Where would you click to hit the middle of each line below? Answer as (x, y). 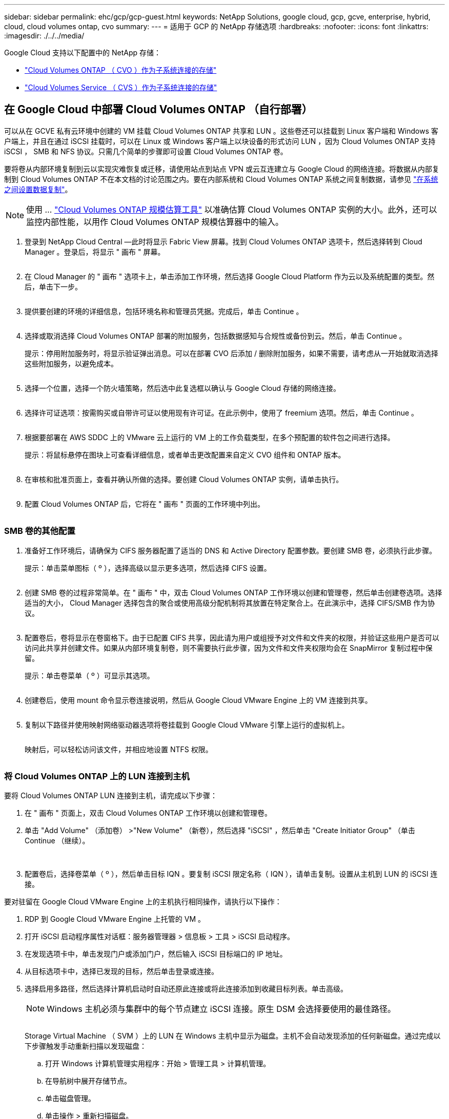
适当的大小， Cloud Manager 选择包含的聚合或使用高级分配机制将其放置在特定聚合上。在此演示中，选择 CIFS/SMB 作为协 (230, 603)
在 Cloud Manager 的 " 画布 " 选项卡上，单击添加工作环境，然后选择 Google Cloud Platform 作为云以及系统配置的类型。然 (230, 276)
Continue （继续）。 (57, 841)
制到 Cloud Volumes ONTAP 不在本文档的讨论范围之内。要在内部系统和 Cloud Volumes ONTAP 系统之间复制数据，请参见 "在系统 (221, 179)
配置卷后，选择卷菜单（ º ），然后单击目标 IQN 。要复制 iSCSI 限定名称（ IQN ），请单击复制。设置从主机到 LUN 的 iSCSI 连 (231, 874)
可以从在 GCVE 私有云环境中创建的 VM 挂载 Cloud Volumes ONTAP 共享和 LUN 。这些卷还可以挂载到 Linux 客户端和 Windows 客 (221, 131)
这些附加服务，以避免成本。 (71, 363)
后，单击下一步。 (53, 286)
